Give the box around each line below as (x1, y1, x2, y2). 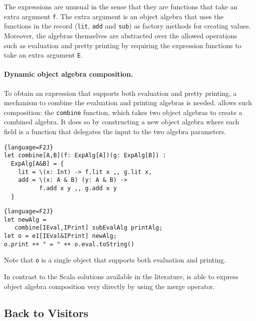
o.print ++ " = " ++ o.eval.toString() (4, 240, 134, 248)
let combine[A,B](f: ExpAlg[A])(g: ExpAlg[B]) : (4, 152, 166, 159)
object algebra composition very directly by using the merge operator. (4, 281, 215, 291)
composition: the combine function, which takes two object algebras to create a (4, 107, 243, 117)
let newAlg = (4, 216, 46, 223)
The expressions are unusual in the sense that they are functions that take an (4, 1, 238, 11)
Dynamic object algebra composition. (4, 69, 133, 79)
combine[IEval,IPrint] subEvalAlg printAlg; (14, 224, 163, 232)
